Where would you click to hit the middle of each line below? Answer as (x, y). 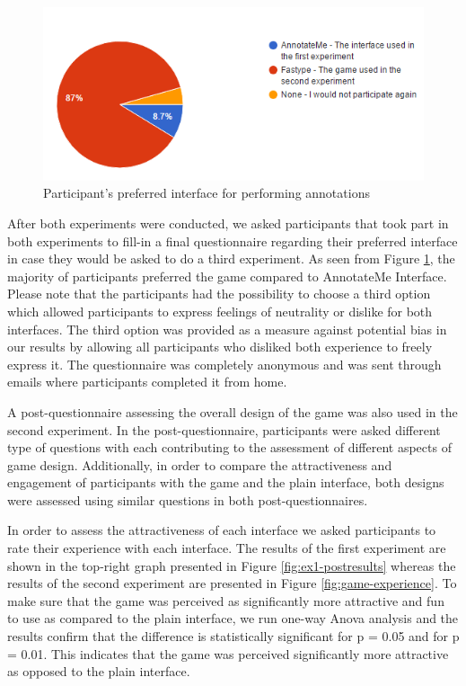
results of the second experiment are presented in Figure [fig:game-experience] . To (232, 583)
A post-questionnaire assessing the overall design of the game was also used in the (233, 411)
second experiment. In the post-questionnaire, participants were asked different (224, 429)
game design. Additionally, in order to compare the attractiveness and (200, 464)
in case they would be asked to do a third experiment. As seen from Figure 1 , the (231, 258)
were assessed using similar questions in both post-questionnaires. (188, 499)
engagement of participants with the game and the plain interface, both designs (226, 482)
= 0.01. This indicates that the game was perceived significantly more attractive (228, 653)
